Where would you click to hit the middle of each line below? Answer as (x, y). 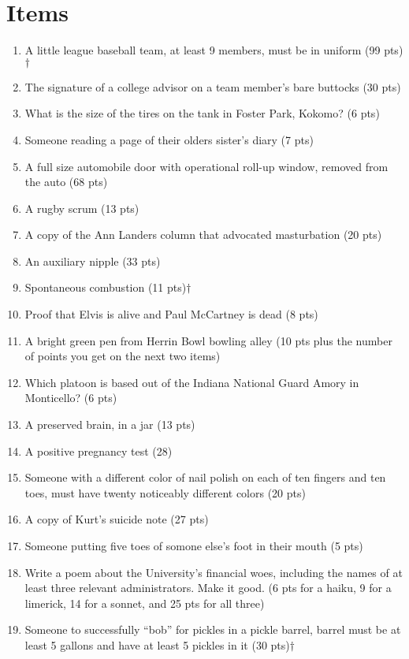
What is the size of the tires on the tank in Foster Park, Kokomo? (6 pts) (202, 113)
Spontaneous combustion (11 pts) (106, 287)
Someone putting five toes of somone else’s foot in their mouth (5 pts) (194, 545)
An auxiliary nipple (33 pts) (93, 261)
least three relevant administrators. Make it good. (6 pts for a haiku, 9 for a (208, 588)
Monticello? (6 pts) (71, 398)
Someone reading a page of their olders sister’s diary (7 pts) (169, 139)
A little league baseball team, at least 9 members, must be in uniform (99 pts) (214, 50)
